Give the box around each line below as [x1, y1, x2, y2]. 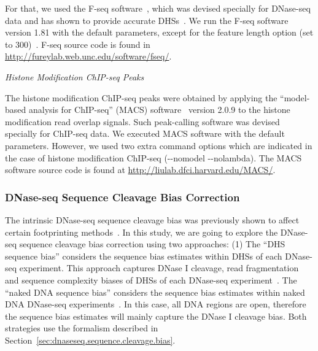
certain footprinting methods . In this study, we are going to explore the [5, 225, 278, 238]
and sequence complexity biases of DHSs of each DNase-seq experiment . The [5, 273, 297, 286]
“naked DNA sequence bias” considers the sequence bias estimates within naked [5, 285, 305, 298]
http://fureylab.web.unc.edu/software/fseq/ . [5, 50, 172, 63]
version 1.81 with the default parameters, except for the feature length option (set [5, 26, 314, 39]
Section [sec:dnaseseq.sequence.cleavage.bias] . [5, 333, 176, 346]
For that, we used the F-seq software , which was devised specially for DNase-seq [5, 2, 311, 14]
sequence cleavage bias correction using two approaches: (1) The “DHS [19, 237, 285, 250]
